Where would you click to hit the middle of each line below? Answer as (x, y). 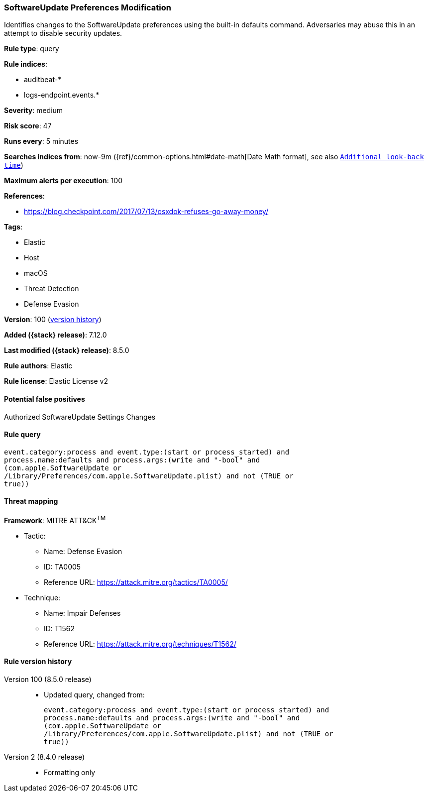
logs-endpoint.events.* (62, 95)
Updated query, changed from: (94, 694)
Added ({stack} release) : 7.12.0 (55, 335)
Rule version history (38, 662)
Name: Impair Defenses (82, 613)
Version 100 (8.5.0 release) (48, 679)
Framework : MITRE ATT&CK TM (55, 520)
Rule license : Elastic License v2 (56, 381)
